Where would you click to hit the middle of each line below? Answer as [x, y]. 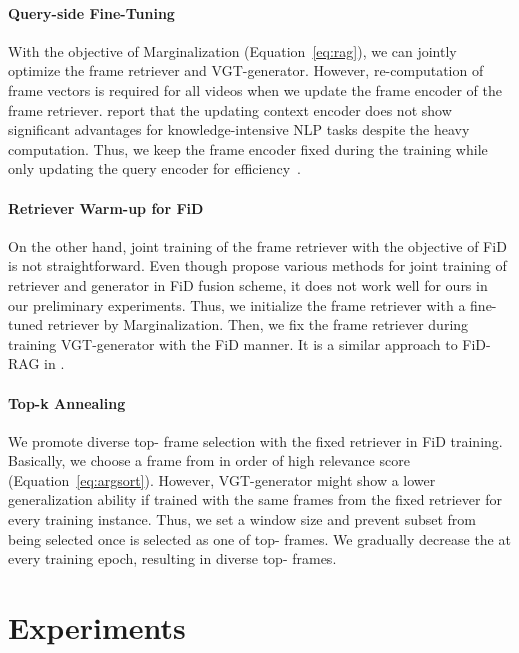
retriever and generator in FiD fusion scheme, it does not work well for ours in [248, 284]
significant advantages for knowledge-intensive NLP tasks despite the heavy [239, 129]
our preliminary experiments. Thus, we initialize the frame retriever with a [237, 304]
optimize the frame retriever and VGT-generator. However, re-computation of [246, 70]
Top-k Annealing [67, 402]
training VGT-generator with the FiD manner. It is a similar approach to [233, 343]
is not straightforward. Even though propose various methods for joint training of [257, 265]
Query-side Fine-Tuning [91, 12]
